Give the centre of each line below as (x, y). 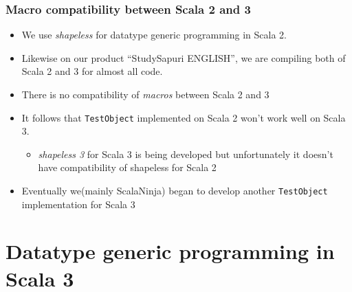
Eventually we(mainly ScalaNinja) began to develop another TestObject (175, 191)
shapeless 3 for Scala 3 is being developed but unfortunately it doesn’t (186, 154)
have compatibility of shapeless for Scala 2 (127, 167)
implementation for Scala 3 (78, 204)
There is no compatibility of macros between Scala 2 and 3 (145, 94)
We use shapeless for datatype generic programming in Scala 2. (154, 35)
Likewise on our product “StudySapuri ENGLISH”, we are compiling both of (184, 57)
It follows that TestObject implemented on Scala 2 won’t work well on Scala (184, 117)
